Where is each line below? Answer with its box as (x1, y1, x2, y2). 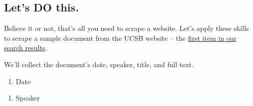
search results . (4, 42, 47, 53)
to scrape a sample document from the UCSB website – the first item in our (4, 32, 237, 43)
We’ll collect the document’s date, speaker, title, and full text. (4, 59, 194, 69)
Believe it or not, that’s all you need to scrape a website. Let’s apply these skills (4, 23, 249, 33)
